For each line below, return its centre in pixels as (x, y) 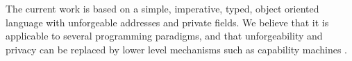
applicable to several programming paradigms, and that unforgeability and (164, 36)
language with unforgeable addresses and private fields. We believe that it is (167, 22)
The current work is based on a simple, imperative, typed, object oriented (162, 8)
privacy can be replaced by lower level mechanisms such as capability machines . (177, 49)
